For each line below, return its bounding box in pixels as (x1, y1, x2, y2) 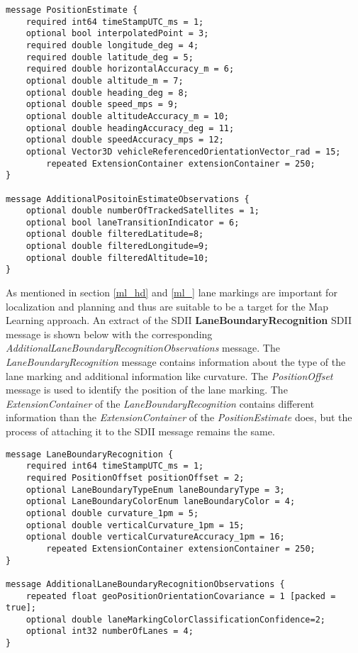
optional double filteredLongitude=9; (26, 241, 209, 252)
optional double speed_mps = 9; (26, 99, 179, 110)
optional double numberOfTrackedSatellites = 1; (26, 206, 259, 216)
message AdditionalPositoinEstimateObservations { (6, 194, 250, 204)
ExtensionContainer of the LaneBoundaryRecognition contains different (6, 396, 315, 411)
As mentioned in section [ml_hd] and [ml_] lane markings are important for (6, 285, 337, 300)
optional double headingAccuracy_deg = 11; (26, 123, 235, 133)
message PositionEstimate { (6, 5, 138, 15)
